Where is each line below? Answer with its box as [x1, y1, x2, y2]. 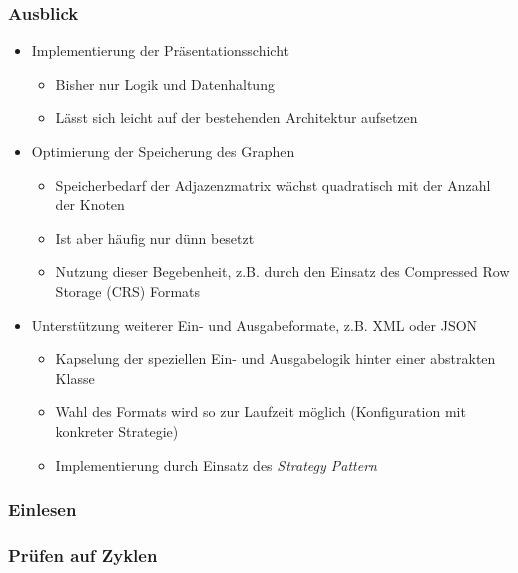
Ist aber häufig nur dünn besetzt [55, 227, 255, 248]
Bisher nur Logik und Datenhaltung [55, 73, 275, 94]
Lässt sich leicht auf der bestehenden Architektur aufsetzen [55, 107, 418, 128]
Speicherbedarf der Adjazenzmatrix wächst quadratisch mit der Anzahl [55, 174, 491, 195]
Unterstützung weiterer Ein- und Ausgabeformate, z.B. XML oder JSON [31, 314, 478, 335]
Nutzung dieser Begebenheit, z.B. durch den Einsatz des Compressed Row [55, 261, 510, 282]
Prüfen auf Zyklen [8, 542, 158, 567]
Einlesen [8, 497, 77, 522]
